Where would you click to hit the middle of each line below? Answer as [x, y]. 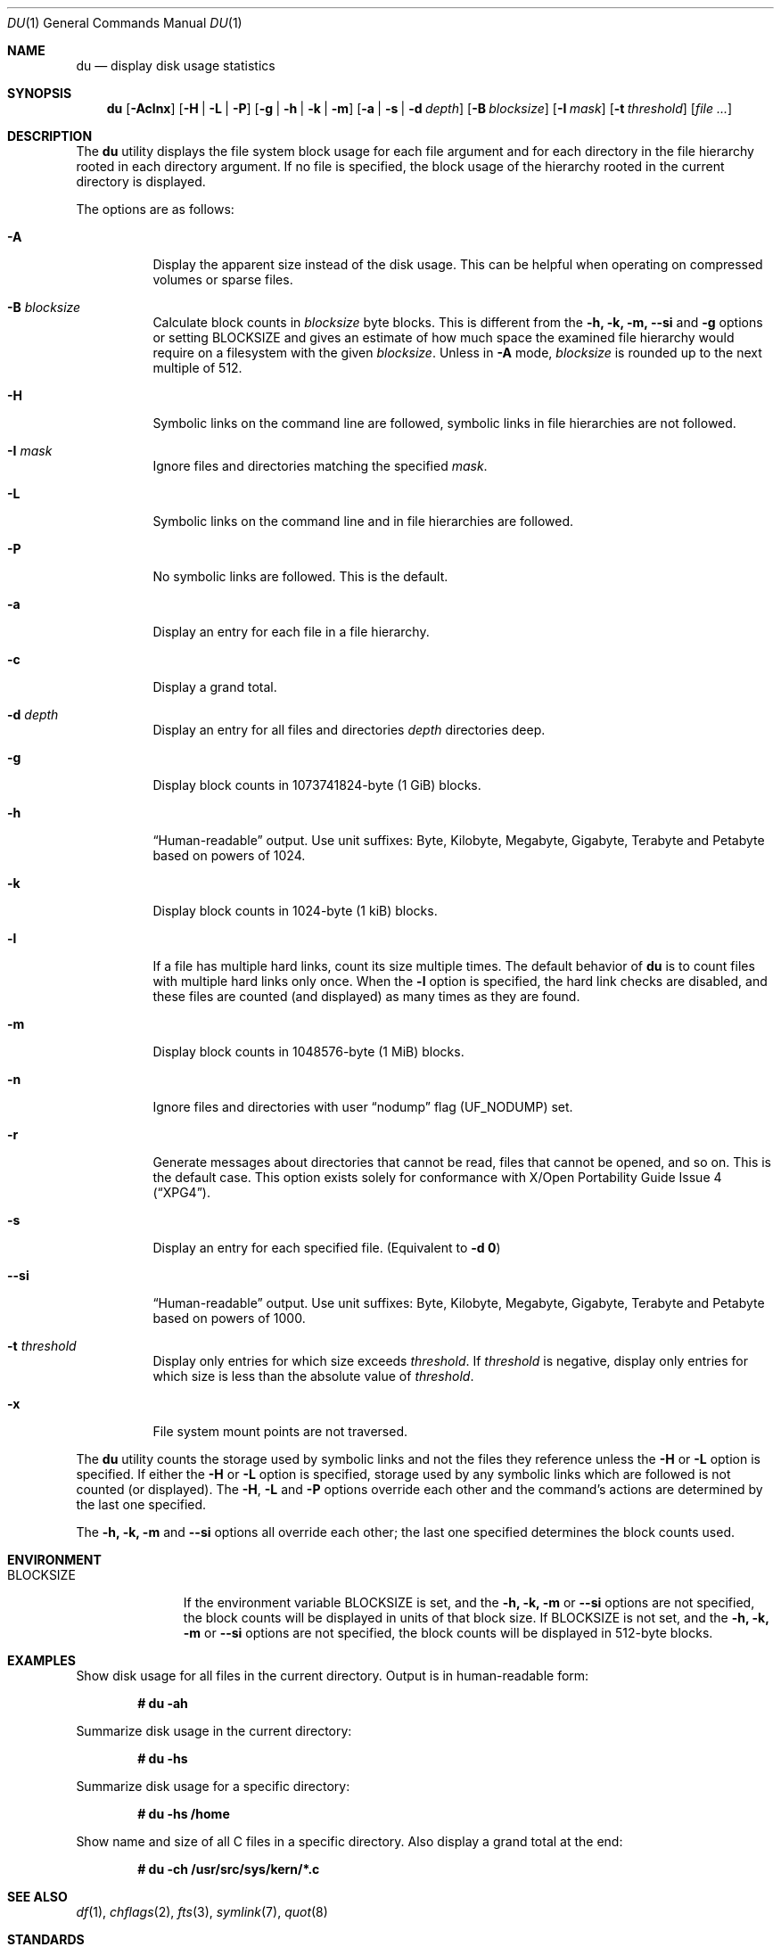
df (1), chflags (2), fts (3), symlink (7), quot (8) [202, 1912]
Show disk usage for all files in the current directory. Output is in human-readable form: [333, 1676]
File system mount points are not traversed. [280, 1431]
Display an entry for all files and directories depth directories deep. [349, 730]
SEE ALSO [37, 1897]
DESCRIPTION [50, 136]
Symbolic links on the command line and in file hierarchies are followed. [363, 521]
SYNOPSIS [40, 93]
